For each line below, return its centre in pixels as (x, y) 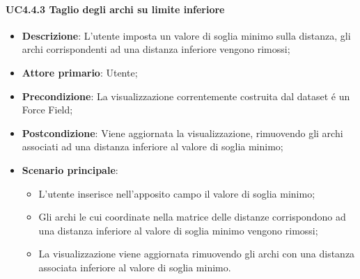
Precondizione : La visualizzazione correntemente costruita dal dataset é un (186, 96)
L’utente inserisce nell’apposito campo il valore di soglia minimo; (177, 193)
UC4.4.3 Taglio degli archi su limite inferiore (115, 9)
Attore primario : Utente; (80, 72)
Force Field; (47, 110)
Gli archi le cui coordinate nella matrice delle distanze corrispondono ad (192, 217)
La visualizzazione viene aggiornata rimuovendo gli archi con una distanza (197, 254)
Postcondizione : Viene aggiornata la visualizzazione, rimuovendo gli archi (182, 133)
